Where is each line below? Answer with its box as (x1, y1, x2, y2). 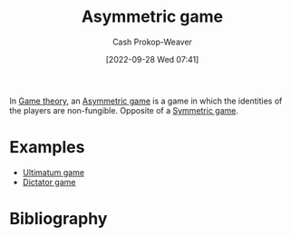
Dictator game (22, 176, 76, 187)
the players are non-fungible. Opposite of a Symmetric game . (9, 104, 238, 115)
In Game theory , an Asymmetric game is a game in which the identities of (9, 95, 283, 106)
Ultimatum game (22, 166, 84, 178)
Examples (9, 137, 85, 158)
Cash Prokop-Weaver (112, 36, 193, 47)
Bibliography (9, 209, 108, 229)
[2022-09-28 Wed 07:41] (105, 54, 199, 64)
